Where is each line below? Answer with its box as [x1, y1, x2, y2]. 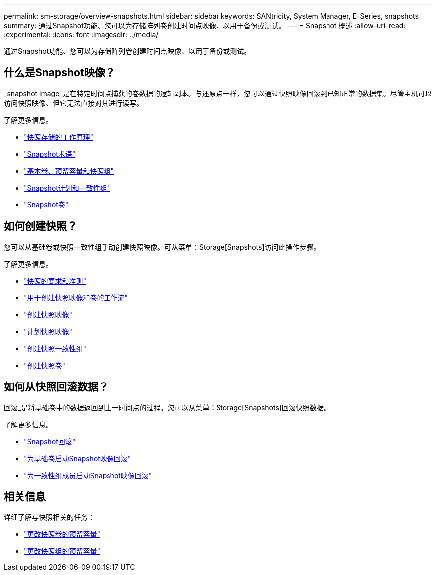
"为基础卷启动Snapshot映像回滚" [24, 454, 131, 463]
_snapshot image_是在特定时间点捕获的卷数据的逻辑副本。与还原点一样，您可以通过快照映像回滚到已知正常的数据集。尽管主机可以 [4, 89, 432, 97]
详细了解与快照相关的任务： [4, 513, 95, 522]
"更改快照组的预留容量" [24, 547, 101, 556]
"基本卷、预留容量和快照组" [24, 166, 114, 175]
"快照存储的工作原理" [24, 132, 94, 141]
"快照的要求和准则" [24, 276, 87, 285]
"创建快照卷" [24, 361, 66, 370]
